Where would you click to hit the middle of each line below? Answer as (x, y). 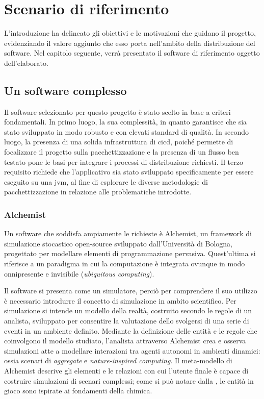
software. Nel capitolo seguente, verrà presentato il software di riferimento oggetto (132, 53)
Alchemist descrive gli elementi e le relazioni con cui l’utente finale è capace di (126, 370)
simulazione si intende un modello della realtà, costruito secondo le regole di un (128, 310)
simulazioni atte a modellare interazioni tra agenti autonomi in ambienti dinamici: (132, 350)
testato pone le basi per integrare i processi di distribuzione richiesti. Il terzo (124, 161)
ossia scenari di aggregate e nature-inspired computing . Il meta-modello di (118, 360)
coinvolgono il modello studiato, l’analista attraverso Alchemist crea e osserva (125, 341)
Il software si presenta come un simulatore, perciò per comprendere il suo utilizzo (131, 291)
